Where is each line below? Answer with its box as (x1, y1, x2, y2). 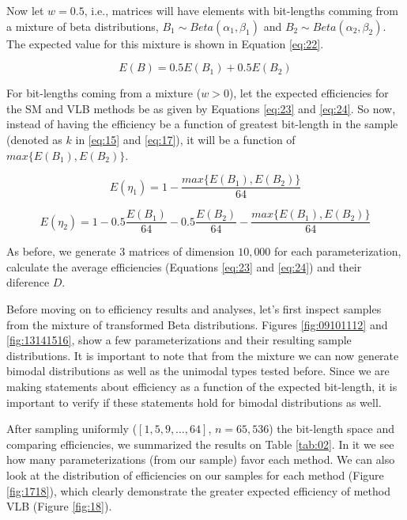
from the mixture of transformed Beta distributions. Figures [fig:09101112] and (6, 316, 388, 332)
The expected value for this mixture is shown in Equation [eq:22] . (6, 35, 324, 51)
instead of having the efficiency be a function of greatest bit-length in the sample (6, 116, 398, 132)
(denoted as (6, 131, 62, 147)
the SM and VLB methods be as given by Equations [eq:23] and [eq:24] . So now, (6, 100, 396, 116)
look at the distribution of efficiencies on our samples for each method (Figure (6, 467, 384, 483)
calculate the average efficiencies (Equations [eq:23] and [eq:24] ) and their (6, 258, 362, 275)
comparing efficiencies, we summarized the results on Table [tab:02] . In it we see (6, 435, 394, 452)
